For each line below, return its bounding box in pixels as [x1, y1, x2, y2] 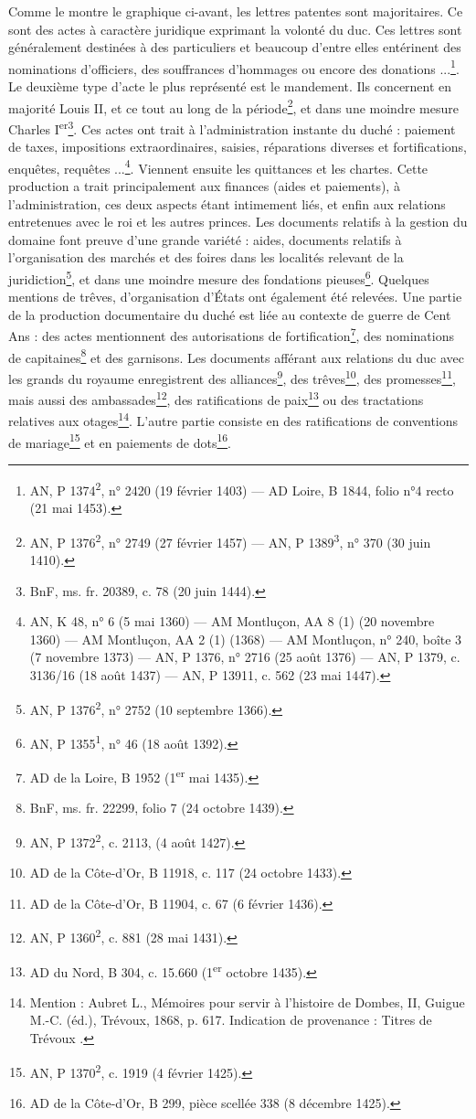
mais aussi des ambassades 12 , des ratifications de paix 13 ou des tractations [8, 388, 424, 409]
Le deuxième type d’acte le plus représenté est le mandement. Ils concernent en [8, 77, 452, 96]
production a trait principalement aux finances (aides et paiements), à [8, 176, 400, 195]
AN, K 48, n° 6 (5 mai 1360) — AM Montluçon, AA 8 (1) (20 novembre [29, 612, 435, 631]
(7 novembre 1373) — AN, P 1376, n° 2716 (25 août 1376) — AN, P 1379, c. [29, 647, 460, 666]
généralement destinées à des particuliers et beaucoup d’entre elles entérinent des [8, 37, 461, 57]
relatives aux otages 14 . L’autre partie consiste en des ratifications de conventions [8, 409, 459, 431]
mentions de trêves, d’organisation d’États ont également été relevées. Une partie [8, 287, 462, 306]
